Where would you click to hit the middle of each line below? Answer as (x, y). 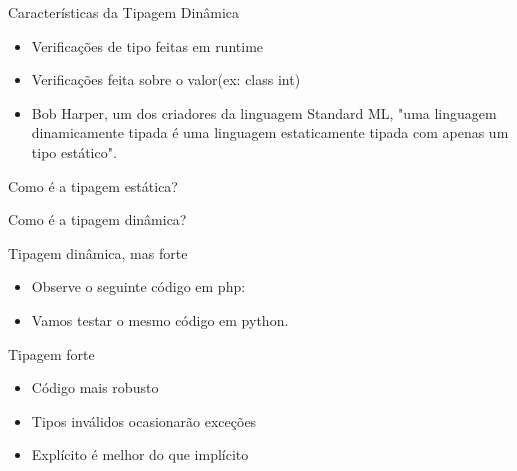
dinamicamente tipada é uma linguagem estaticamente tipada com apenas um (270, 132)
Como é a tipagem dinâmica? (97, 219)
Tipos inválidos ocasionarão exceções (144, 420)
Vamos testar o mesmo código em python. (160, 319)
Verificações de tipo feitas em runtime (147, 45)
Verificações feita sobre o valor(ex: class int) (166, 79)
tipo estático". (74, 151)
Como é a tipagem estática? (93, 185)
